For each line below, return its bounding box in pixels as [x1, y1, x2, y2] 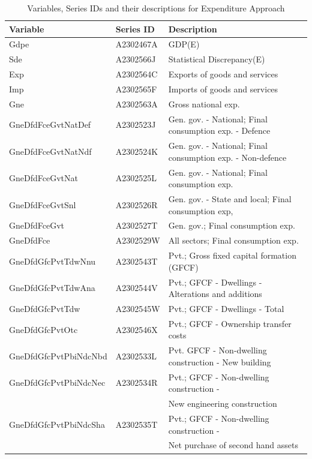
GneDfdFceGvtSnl [9, 198, 76, 211]
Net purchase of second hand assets [168, 439, 298, 451]
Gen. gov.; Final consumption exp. [168, 219, 295, 232]
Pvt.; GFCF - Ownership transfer [168, 317, 292, 329]
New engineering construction [168, 397, 277, 410]
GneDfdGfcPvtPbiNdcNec [9, 376, 106, 389]
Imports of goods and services [168, 82, 278, 95]
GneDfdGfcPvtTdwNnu [9, 254, 96, 267]
